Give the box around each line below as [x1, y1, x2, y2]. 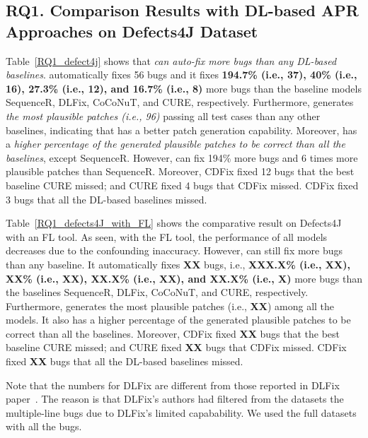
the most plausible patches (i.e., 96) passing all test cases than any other [6, 108, 321, 123]
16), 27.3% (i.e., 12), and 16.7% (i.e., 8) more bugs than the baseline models [6, 81, 362, 95]
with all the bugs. [6, 419, 82, 434]
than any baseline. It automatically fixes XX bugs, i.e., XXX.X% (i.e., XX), [6, 256, 350, 271]
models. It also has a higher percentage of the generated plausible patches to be [6, 312, 351, 327]
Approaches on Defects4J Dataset [6, 20, 258, 42]
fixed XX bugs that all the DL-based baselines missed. [6, 354, 243, 369]
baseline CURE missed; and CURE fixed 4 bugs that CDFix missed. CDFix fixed [6, 177, 359, 192]
